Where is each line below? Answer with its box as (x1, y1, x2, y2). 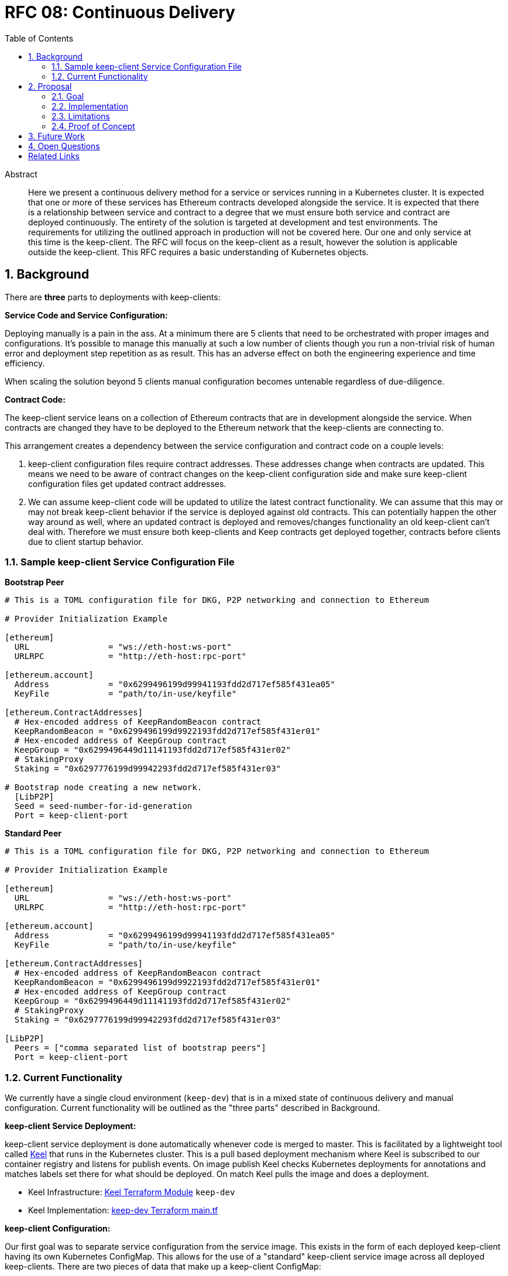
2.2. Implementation (52, 101, 129, 111)
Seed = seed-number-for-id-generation (14, 801, 193, 811)
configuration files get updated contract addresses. (28, 478, 226, 489)
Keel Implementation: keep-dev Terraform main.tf (28, 1205, 218, 1216)
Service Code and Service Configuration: (5, 310, 168, 320)
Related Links (28, 150, 80, 161)
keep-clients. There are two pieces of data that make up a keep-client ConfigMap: (5, 1261, 321, 1272)
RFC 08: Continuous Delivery (5, 2, 235, 22)
